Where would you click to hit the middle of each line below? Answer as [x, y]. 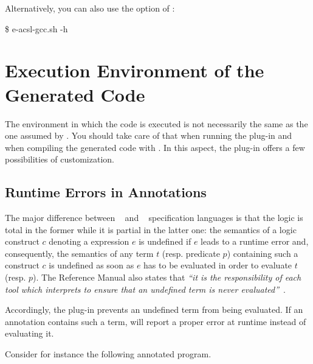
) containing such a [263, 253]
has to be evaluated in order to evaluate [218, 265]
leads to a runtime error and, [255, 241]
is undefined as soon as [91, 265]
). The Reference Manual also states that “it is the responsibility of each [167, 277]
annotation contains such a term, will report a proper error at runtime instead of [156, 321]
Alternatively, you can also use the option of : [90, 8]
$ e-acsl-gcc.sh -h [36, 28]
